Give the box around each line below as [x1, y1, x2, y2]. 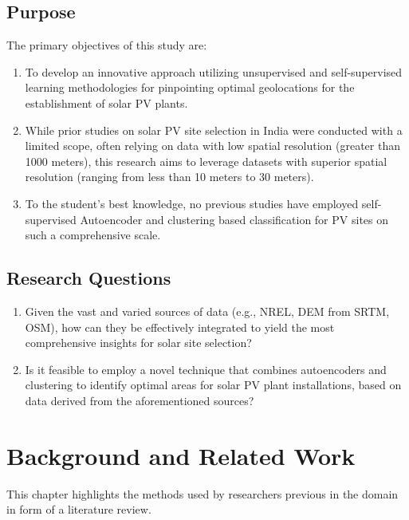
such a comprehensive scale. [25, 227, 161, 243]
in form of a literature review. [6, 501, 151, 518]
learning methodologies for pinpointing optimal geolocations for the [25, 79, 355, 96]
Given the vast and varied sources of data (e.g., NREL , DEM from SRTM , [25, 302, 390, 319]
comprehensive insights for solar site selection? [25, 334, 252, 351]
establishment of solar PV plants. [25, 94, 188, 111]
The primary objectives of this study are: [6, 37, 207, 53]
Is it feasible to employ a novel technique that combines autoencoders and [25, 360, 387, 377]
